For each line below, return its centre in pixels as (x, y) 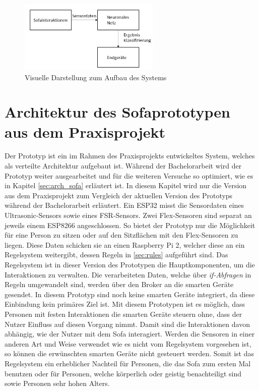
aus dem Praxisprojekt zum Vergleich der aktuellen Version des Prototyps (119, 195)
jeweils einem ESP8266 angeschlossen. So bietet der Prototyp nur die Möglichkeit (130, 225)
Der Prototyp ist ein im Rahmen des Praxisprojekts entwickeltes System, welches (130, 156)
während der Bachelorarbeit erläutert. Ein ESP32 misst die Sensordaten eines (124, 205)
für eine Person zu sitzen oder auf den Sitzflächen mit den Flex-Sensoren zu (121, 235)
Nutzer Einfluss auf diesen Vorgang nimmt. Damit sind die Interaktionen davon (127, 324)
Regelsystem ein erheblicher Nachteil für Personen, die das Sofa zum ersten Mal (128, 363)
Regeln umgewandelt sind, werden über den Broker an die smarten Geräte (119, 284)
